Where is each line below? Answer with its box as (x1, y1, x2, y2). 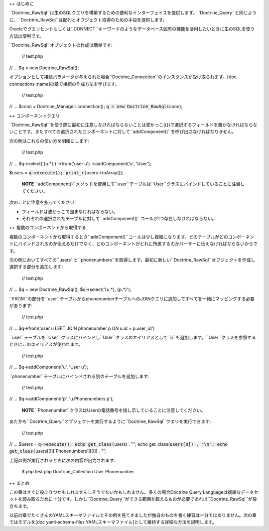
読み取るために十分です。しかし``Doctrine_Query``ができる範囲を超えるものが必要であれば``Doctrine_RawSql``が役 (22, 496, 257, 502)
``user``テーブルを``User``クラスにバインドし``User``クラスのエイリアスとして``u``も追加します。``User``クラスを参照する (9, 334, 256, 341)
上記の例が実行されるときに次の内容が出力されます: (9, 457, 116, 463)
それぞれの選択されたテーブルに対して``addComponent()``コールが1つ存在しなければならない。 (21, 215, 217, 221)
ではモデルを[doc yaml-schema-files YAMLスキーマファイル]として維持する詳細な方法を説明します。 (9, 519, 217, 525)
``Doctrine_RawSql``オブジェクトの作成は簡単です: (9, 42, 113, 48)
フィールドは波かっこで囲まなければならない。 (21, 208, 118, 214)
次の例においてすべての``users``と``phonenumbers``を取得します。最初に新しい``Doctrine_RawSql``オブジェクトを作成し (9, 257, 256, 263)
